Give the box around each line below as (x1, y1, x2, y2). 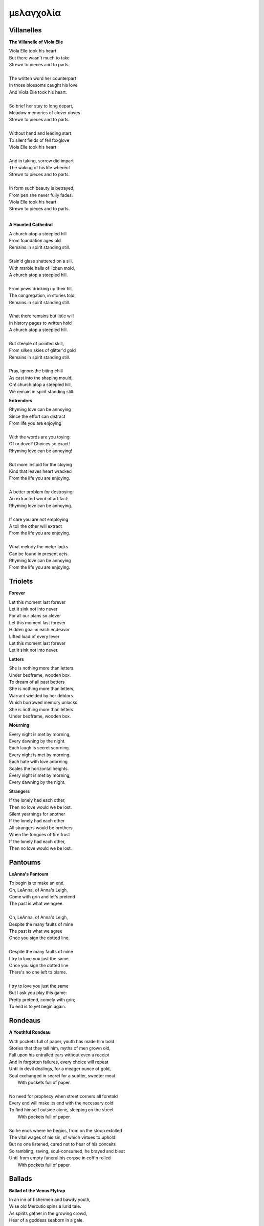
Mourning (9, 722, 30, 728)
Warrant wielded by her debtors (9, 692, 73, 698)
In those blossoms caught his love (9, 82, 78, 88)
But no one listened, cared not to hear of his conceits (9, 1141, 116, 1147)
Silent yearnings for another (9, 811, 66, 817)
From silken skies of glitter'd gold (9, 347, 76, 353)
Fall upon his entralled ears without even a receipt (9, 1052, 110, 1058)
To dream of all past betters (9, 679, 65, 685)
